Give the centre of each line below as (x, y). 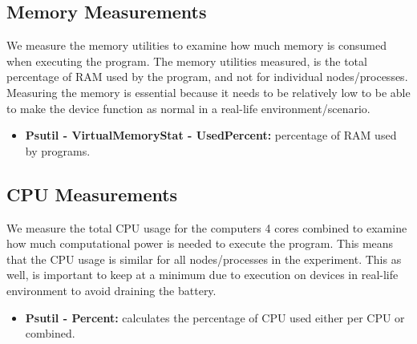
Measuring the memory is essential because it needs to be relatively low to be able (208, 92)
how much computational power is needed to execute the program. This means (200, 243)
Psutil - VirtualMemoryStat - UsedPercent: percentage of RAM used (211, 135)
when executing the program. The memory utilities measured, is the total (187, 61)
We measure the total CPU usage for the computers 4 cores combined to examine (207, 227)
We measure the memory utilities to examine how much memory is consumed (197, 45)
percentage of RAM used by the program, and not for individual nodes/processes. (207, 77)
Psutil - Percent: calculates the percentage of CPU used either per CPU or (215, 317)
